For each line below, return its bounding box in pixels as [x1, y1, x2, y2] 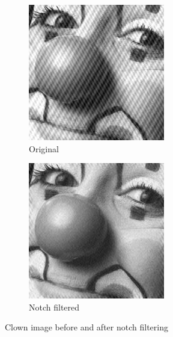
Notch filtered [29, 300, 80, 313]
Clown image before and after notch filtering [5, 321, 168, 333]
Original [29, 142, 59, 155]
